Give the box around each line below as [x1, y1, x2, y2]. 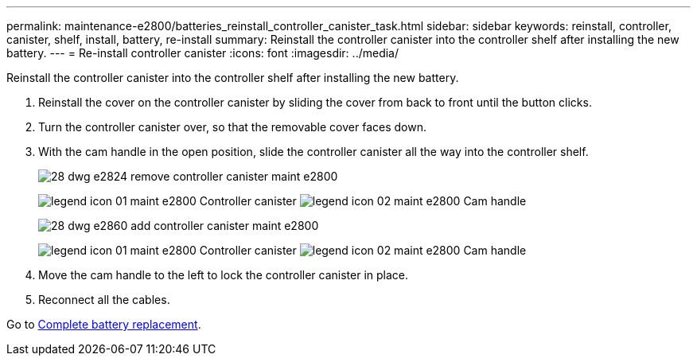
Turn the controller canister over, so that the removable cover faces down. [38, 120, 426, 134]
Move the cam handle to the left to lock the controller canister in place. [38, 268, 409, 282]
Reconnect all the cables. [38, 293, 170, 306]
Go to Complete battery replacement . [6, 317, 201, 331]
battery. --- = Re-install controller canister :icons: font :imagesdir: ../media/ [6, 46, 399, 60]
